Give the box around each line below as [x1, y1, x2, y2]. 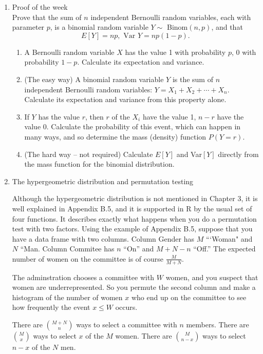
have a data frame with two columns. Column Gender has [12, 233, 194, 244]
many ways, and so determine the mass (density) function [24, 131, 206, 142]
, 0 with [231, 46, 256, 57]
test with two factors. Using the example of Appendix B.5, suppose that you [12, 223, 253, 234]
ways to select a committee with [76, 319, 177, 330]
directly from [218, 148, 259, 159]
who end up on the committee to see [131, 291, 247, 302]
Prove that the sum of [12, 11, 82, 22]
